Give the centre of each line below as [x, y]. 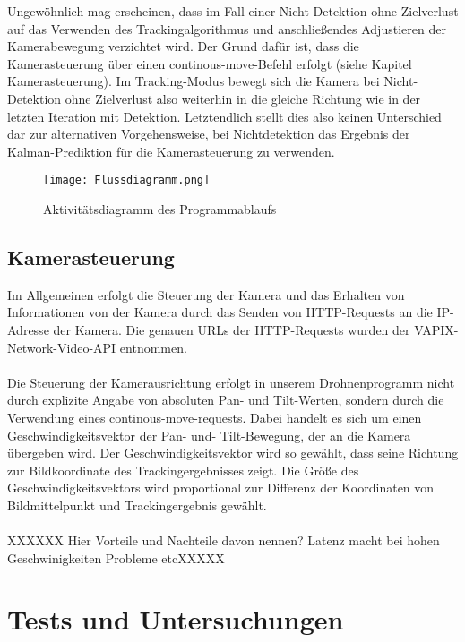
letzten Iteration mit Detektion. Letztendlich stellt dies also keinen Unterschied [224, 116]
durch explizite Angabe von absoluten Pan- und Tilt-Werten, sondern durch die [226, 400]
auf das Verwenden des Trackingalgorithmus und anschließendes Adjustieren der [227, 28]
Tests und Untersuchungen [176, 619]
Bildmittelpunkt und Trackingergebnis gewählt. [137, 505]
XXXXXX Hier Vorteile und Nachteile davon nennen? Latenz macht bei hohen [224, 540]
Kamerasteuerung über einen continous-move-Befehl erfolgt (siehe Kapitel [210, 63]
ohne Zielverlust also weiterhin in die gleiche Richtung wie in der [243, 98]
